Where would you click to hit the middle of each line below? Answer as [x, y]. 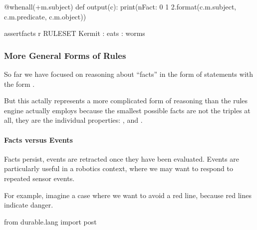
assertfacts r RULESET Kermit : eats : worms [75, 33]
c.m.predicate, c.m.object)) [45, 16]
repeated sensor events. [39, 178]
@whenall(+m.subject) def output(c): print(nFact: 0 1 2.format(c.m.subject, [120, 6]
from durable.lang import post [50, 221]
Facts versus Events [38, 139]
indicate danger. [29, 205]
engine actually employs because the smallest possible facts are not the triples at [127, 110]
